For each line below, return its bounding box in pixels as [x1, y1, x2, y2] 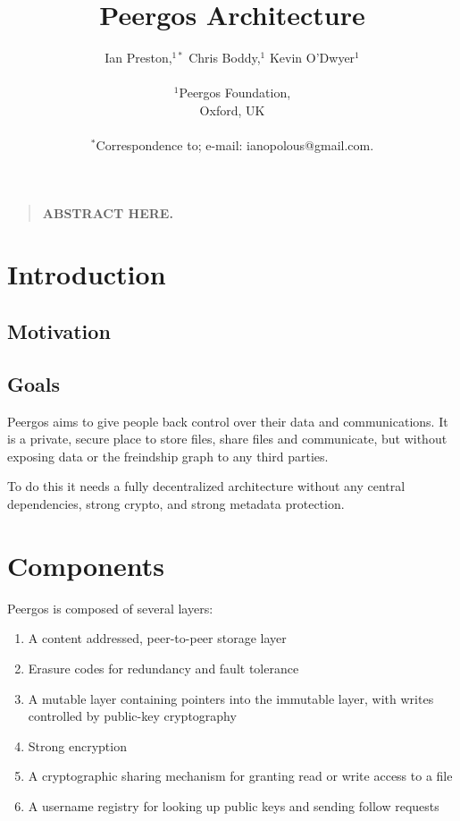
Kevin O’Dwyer [269, 48, 355, 67]
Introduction [7, 256, 166, 292]
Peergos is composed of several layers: [7, 598, 213, 617]
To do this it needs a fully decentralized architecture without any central [7, 477, 406, 495]
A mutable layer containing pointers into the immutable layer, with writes [28, 689, 434, 707]
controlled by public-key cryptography [28, 707, 237, 725]
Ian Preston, [105, 48, 172, 67]
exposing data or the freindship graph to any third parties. [7, 446, 329, 465]
